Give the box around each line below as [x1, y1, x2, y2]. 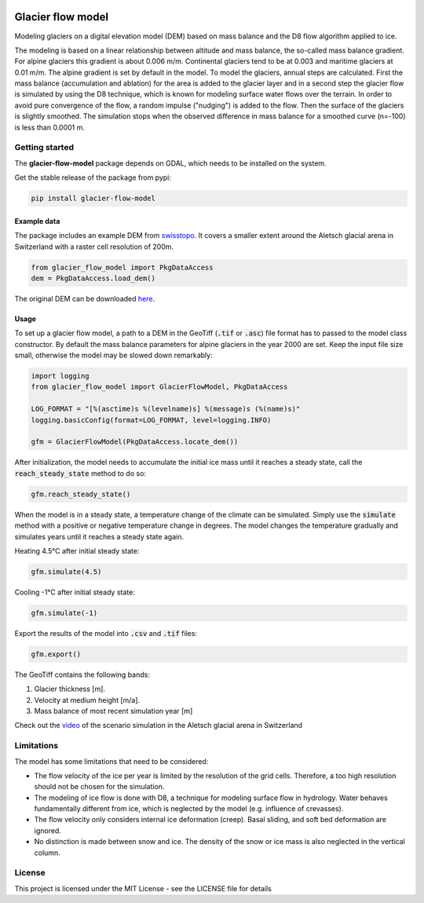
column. [34, 848, 60, 857]
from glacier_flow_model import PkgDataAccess [31, 263, 214, 272]
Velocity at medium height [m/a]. [34, 695, 141, 704]
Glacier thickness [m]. [34, 684, 106, 694]
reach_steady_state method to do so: [14, 468, 147, 478]
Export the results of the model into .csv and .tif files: [14, 628, 198, 638]
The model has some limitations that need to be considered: [14, 756, 209, 766]
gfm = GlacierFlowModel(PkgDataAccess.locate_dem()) [31, 437, 239, 447]
